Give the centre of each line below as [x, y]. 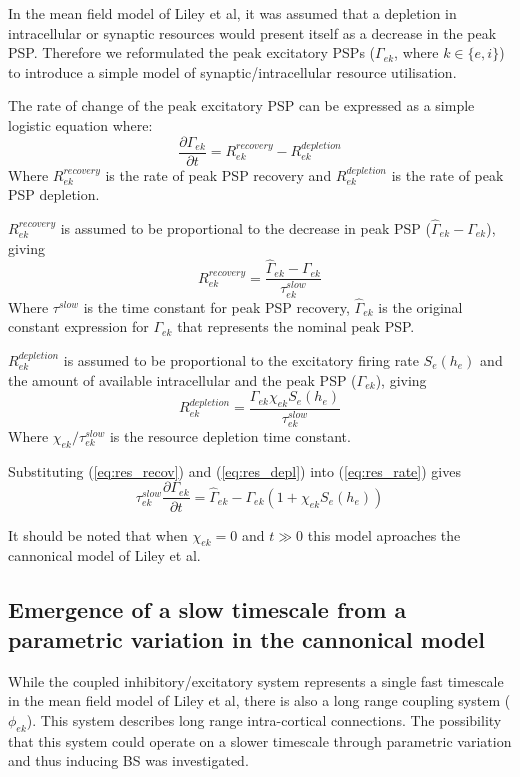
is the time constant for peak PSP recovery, [216, 306]
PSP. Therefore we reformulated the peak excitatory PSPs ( [192, 52]
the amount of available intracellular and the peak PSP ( [182, 379]
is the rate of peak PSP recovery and [218, 174]
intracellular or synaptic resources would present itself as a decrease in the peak [252, 32]
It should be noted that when [98, 534]
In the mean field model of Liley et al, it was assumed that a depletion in [232, 13]
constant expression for [78, 326]
